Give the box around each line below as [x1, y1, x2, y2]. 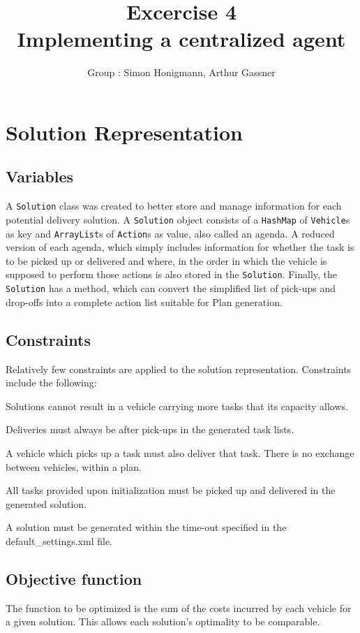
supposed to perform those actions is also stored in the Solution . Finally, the [6, 267, 338, 282]
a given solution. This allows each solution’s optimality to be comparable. [6, 614, 320, 629]
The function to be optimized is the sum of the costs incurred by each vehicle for [6, 600, 352, 615]
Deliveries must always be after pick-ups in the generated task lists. [6, 422, 294, 437]
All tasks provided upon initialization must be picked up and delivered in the [6, 483, 336, 497]
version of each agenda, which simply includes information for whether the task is [6, 240, 354, 254]
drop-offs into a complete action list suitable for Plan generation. [6, 294, 283, 309]
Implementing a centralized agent [17, 24, 346, 53]
